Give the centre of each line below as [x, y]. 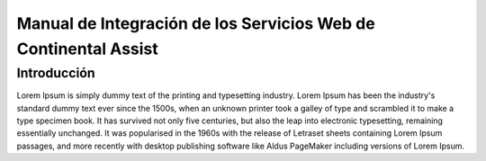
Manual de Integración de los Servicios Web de [196, 23]
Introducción [56, 73]
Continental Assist [88, 49]
